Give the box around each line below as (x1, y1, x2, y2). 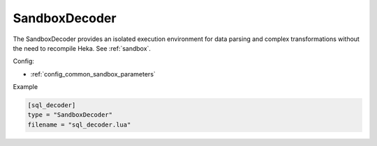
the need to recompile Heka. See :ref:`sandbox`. (13, 44, 151, 52)
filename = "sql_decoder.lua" (27, 120, 131, 129)
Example (13, 83, 38, 91)
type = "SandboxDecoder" (27, 111, 113, 119)
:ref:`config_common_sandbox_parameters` (30, 70, 156, 78)
